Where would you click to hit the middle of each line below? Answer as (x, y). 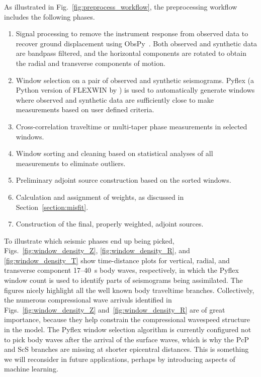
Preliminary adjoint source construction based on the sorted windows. (123, 180)
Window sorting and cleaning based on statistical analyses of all (114, 153)
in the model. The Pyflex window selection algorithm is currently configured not (128, 329)
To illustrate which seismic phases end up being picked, (89, 240)
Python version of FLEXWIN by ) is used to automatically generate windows (135, 90)
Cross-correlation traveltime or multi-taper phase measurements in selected (132, 126)
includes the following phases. (50, 16)
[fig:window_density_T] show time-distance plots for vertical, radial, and (117, 260)
